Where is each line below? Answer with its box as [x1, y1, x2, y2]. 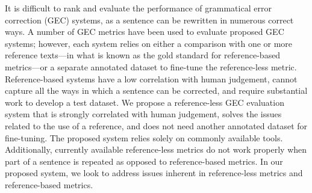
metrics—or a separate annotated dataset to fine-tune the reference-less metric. [5, 60, 297, 73]
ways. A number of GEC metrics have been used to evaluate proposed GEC [5, 25, 284, 38]
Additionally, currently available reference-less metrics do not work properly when [5, 143, 307, 156]
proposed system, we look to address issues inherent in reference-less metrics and [5, 167, 303, 179]
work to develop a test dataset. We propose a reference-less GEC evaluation [5, 96, 284, 108]
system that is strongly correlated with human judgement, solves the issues [5, 108, 282, 120]
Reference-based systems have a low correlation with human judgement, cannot [5, 72, 298, 85]
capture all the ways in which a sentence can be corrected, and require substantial [5, 84, 308, 97]
